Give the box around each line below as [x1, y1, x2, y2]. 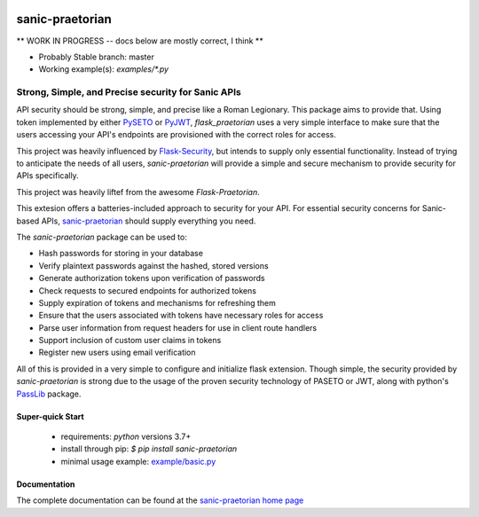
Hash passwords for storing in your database [38, 248, 204, 259]
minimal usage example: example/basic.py [60, 456, 216, 466]
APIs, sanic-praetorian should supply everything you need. [41, 215, 256, 226]
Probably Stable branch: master [38, 51, 154, 62]
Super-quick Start [16, 411, 84, 421]
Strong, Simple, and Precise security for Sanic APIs [16, 86, 241, 98]
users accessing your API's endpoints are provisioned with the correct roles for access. [16, 129, 337, 140]
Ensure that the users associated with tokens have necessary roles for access [38, 310, 324, 321]
